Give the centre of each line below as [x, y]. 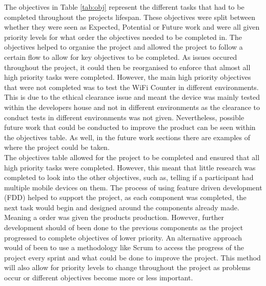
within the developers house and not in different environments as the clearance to [132, 107]
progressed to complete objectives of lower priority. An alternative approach [123, 237]
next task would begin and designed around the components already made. [122, 207]
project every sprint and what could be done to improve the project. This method [132, 257]
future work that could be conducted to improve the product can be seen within [130, 127]
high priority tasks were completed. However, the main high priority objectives [128, 77]
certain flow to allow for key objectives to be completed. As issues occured [121, 57]
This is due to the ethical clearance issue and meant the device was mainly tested [132, 97]
